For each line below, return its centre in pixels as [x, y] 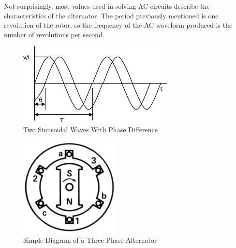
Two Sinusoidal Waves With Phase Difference [90, 129]
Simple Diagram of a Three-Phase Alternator [90, 240]
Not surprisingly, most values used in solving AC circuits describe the [107, 6]
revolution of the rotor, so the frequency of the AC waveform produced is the [118, 25]
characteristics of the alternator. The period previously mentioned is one [111, 15]
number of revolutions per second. [54, 34]
